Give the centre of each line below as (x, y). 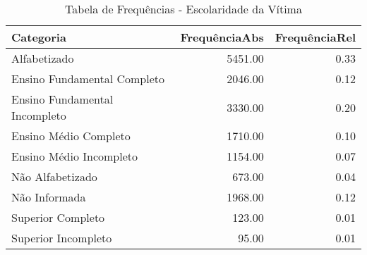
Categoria (39, 37)
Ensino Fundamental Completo (88, 79)
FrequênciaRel (315, 37)
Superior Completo (58, 217)
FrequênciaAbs (222, 37)
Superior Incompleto (62, 238)
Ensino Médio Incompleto (74, 156)
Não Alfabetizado (54, 176)
